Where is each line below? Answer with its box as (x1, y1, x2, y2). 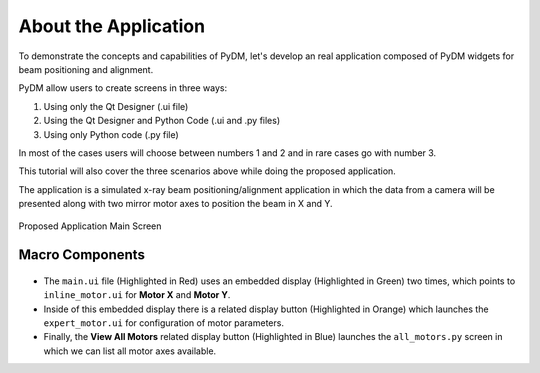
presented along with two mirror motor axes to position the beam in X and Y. (18, 198, 334, 210)
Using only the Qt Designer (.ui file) (43, 100, 189, 112)
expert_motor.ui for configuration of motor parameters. (43, 317, 285, 329)
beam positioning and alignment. (18, 63, 154, 75)
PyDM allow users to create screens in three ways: (18, 82, 228, 94)
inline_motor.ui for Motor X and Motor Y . (43, 289, 231, 301)
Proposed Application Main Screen (18, 220, 162, 232)
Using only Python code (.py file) (43, 128, 179, 140)
